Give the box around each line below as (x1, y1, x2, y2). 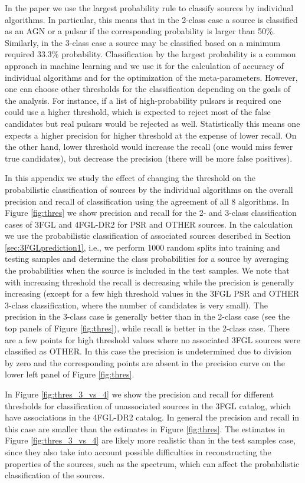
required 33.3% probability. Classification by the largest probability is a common (5, 48, 296, 60)
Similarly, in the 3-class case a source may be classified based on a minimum (5, 36, 281, 48)
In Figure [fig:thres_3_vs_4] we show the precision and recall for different (5, 388, 274, 400)
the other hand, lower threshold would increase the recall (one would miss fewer (5, 140, 293, 153)
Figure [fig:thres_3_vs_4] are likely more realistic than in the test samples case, (5, 434, 296, 446)
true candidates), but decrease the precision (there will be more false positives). (5, 152, 293, 164)
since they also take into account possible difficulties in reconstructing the (5, 445, 271, 458)
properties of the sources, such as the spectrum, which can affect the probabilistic (5, 457, 300, 469)
